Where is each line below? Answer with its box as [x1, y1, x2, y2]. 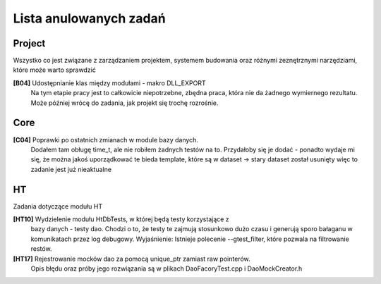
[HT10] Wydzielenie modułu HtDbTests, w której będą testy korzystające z [13, 215, 229, 223]
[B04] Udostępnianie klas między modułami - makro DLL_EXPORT [13, 78, 206, 87]
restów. [30, 245, 52, 253]
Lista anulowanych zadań [13, 11, 166, 26]
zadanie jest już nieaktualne [30, 165, 112, 173]
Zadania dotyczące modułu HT [13, 202, 103, 211]
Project [13, 37, 46, 49]
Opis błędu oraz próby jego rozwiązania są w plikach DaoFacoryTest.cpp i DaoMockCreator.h [30, 264, 303, 273]
